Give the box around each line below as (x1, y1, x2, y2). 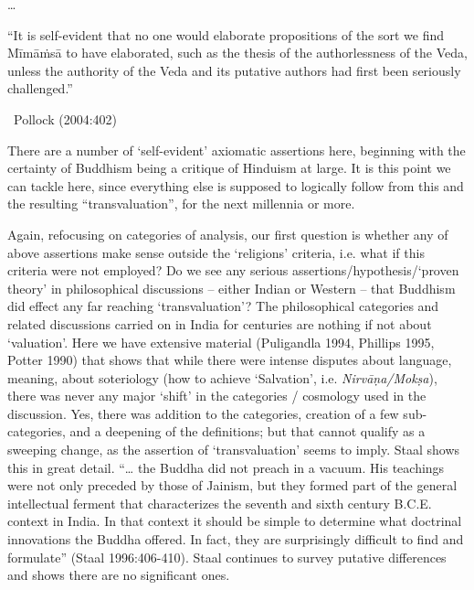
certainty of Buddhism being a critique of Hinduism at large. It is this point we (7, 158, 451, 177)
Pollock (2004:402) (13, 109, 117, 128)
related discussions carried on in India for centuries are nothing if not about (7, 314, 432, 333)
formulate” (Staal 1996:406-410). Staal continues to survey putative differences (7, 547, 447, 566)
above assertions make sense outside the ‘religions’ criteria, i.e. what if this (7, 242, 425, 262)
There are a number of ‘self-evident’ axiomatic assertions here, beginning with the (7, 140, 466, 159)
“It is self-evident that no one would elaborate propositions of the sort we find (7, 25, 445, 44)
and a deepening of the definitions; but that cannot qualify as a (69, 422, 426, 441)
